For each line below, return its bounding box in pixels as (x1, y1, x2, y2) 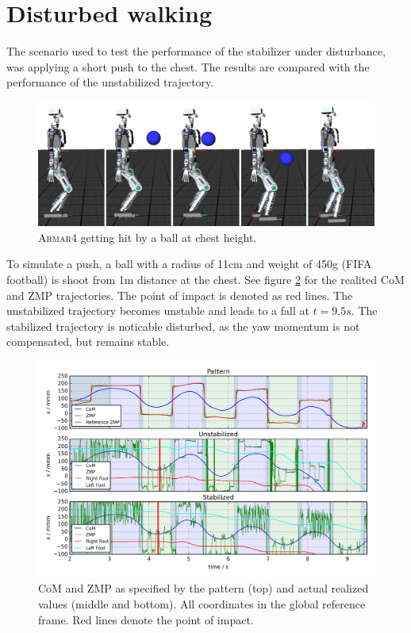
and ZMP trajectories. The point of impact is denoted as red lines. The (6, 286, 353, 303)
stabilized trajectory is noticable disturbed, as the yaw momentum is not (6, 317, 360, 334)
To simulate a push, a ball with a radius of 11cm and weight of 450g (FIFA (6, 255, 372, 272)
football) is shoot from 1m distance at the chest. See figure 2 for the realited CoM (6, 271, 405, 288)
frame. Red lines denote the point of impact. (38, 611, 254, 627)
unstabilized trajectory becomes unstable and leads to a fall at (6, 302, 309, 319)
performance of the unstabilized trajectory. (6, 74, 214, 90)
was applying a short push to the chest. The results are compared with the (6, 58, 370, 75)
